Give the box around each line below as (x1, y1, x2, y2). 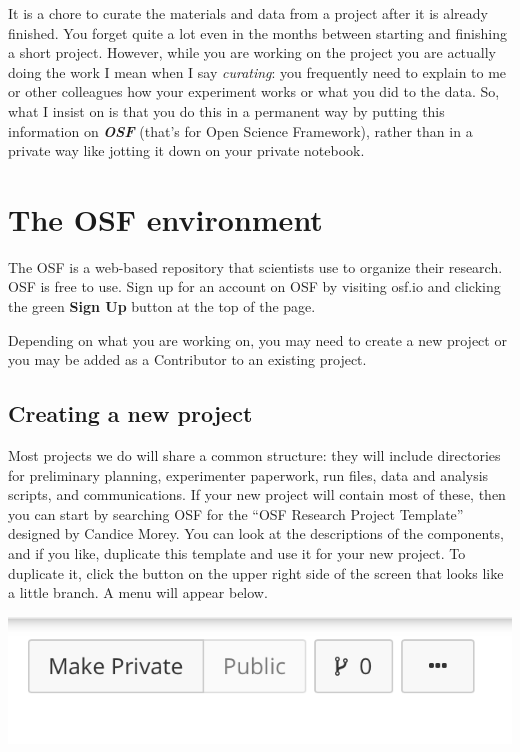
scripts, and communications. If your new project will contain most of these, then (8, 484, 506, 505)
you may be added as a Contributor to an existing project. (8, 349, 367, 370)
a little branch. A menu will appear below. (8, 582, 268, 603)
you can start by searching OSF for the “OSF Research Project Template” (8, 503, 464, 524)
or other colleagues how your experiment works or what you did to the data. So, (8, 81, 500, 102)
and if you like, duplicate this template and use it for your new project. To (8, 543, 466, 564)
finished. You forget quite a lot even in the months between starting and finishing (8, 22, 507, 43)
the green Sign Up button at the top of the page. (8, 296, 316, 317)
